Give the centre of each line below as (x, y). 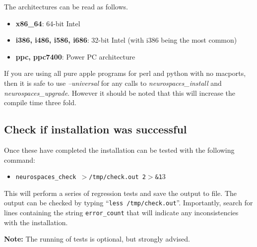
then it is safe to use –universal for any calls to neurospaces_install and (113, 83)
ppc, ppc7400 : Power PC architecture (75, 56)
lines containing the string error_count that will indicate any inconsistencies (121, 213)
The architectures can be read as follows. (66, 6)
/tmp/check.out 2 (117, 177)
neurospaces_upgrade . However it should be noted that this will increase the (120, 93)
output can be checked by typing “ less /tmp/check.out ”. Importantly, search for (128, 203)
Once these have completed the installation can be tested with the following (119, 150)
